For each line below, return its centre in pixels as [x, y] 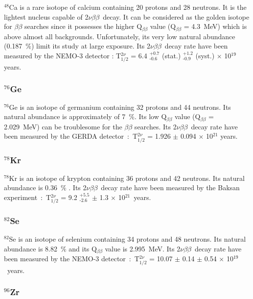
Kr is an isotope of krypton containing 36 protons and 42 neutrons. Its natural [127, 178]
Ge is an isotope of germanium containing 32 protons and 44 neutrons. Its [120, 107]
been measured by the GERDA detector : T [71, 136]
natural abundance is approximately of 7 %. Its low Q [85, 116]
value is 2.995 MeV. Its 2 [143, 248]
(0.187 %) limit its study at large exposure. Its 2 [77, 46]
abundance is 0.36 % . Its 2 [45, 187]
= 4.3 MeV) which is [215, 26]
